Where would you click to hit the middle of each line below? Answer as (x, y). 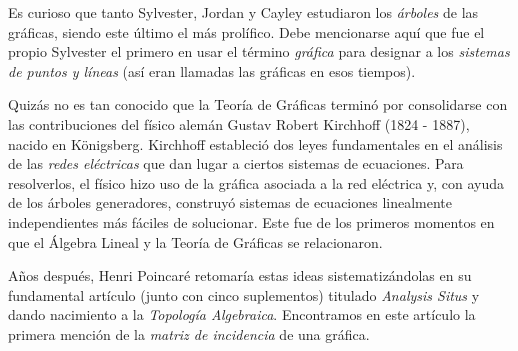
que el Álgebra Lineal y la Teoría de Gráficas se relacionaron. (195, 241)
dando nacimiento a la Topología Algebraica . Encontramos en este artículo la (242, 314)
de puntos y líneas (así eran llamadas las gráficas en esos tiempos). (212, 70)
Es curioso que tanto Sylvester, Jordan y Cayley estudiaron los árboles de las (243, 12)
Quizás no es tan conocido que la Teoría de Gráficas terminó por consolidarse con (258, 104)
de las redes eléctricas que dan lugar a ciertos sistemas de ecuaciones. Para (236, 163)
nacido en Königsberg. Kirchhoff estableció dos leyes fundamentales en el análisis (255, 143)
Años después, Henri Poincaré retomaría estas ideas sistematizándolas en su (240, 275)
